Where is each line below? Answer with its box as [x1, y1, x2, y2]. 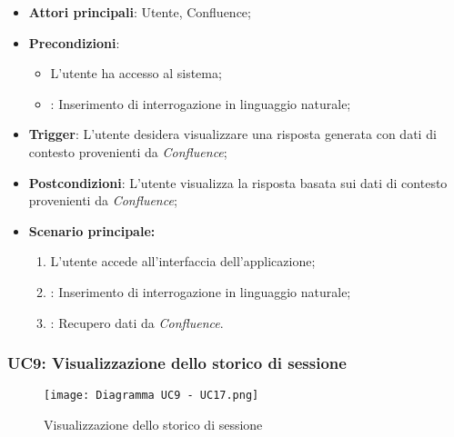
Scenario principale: [28, 221, 156, 240]
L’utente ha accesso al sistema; [50, 64, 222, 83]
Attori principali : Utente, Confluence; [28, 3, 251, 21]
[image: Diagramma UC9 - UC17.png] [44, 389, 259, 402]
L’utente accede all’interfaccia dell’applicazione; [50, 252, 316, 271]
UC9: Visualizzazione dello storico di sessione [7, 352, 347, 374]
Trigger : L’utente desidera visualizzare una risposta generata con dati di [28, 124, 437, 144]
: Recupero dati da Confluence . [50, 313, 224, 332]
